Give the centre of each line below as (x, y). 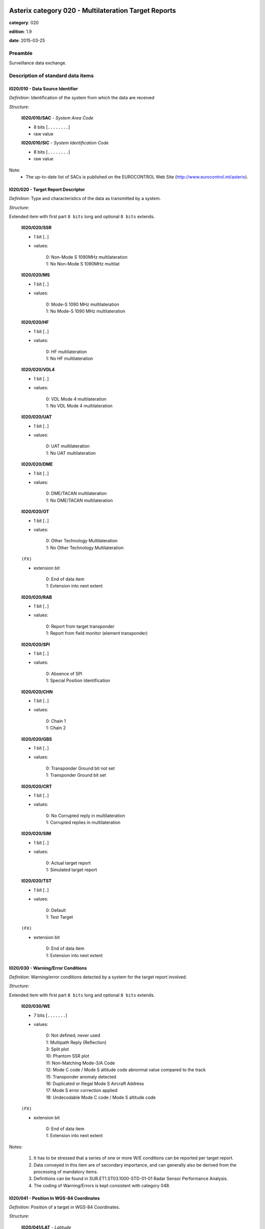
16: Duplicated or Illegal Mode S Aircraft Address (95, 1083)
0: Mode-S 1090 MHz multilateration (83, 304)
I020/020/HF (35, 322)
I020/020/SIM (36, 834)
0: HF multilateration (66, 351)
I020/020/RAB (37, 597)
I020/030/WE (36, 1006)
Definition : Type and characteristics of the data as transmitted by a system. (85, 199)
